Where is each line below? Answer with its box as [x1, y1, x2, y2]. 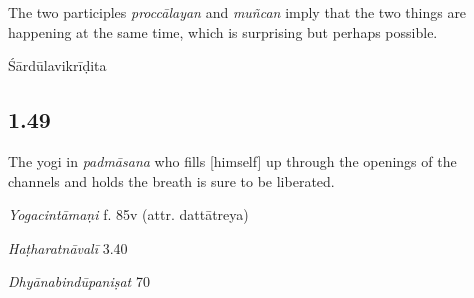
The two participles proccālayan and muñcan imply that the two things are [8, 2, 467, 22]
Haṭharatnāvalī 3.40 [8, 237, 128, 258]
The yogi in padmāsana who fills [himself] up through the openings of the [8, 150, 457, 171]
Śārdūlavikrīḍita [8, 55, 107, 76]
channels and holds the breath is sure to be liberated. [8, 170, 335, 191]
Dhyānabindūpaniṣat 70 [8, 271, 150, 292]
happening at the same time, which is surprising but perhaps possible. [8, 21, 438, 42]
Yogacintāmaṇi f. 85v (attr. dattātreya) [8, 204, 249, 225]
